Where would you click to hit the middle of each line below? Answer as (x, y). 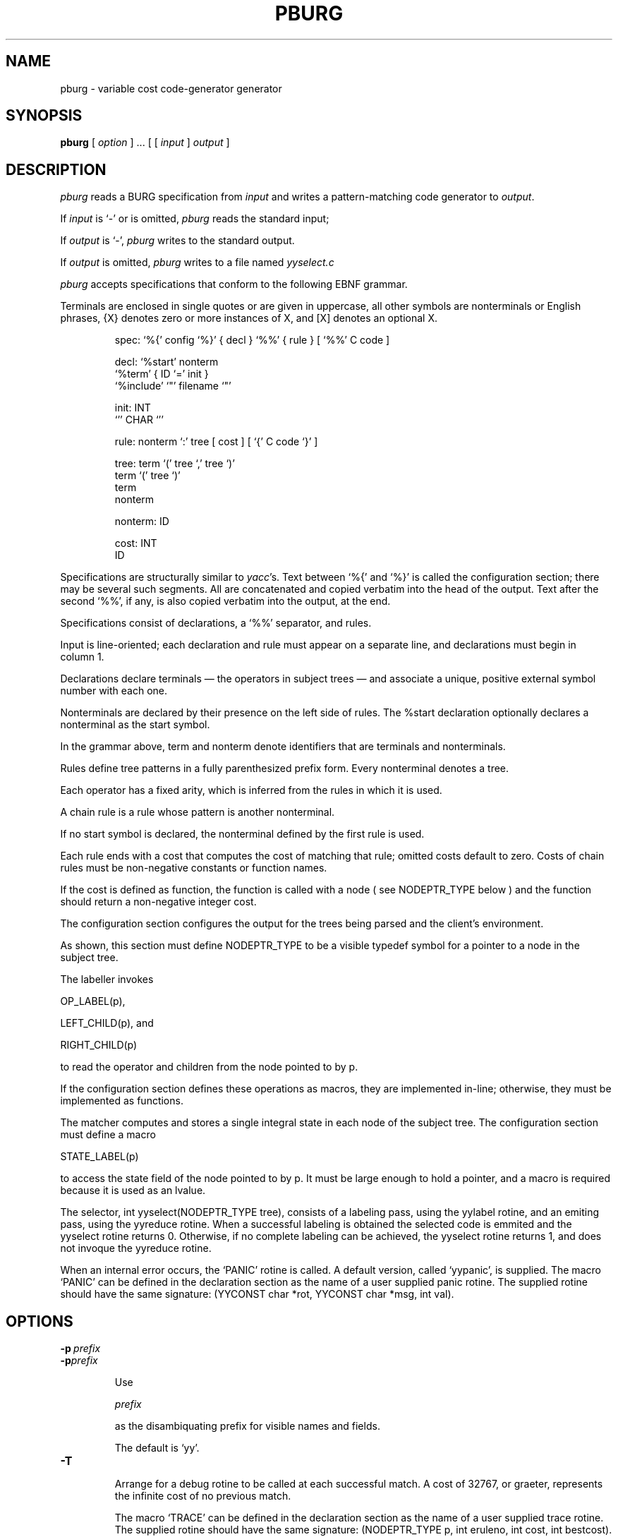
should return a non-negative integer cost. (158, 902)
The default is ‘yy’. (157, 1448)
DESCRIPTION (56, 169)
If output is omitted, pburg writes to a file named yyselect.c (197, 263)
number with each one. (114, 691)
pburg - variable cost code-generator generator (171, 88)
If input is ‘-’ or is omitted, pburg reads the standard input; (195, 219)
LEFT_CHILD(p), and (107, 1023)
